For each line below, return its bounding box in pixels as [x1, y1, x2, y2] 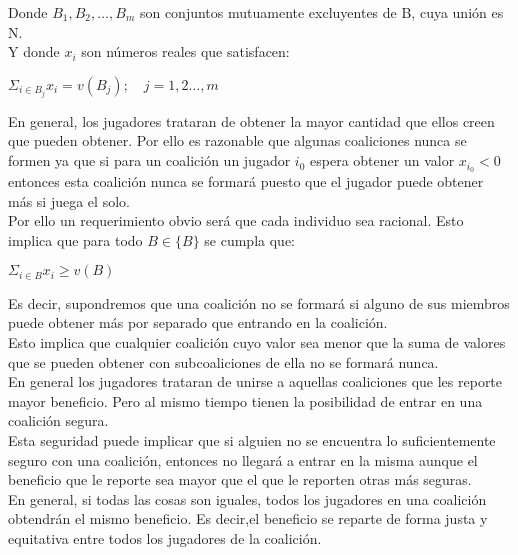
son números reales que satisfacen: [81, 41, 290, 62]
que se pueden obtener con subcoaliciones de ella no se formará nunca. [8, 351, 439, 372]
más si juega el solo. [8, 190, 130, 211]
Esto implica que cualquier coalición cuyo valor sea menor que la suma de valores [8, 331, 506, 352]
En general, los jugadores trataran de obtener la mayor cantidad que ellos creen [8, 110, 495, 131]
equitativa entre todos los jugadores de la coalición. [8, 527, 322, 548]
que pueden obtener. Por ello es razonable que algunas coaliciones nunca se [8, 130, 467, 151]
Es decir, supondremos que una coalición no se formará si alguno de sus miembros [8, 292, 510, 313]
